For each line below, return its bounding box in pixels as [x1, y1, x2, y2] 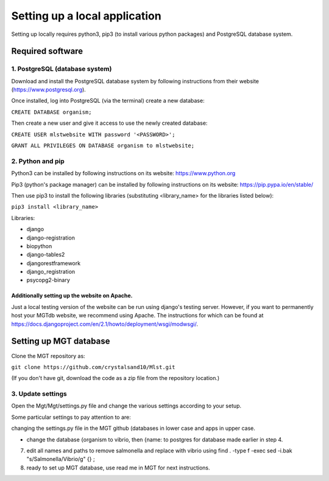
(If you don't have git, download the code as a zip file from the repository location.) [11, 375, 220, 382]
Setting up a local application [11, 9, 161, 22]
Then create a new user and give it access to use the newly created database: [11, 119, 208, 127]
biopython [26, 242, 52, 249]
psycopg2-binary [26, 277, 70, 284]
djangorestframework [26, 259, 81, 267]
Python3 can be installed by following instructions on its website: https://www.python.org [11, 170, 236, 177]
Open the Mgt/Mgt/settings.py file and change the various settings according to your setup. [11, 402, 242, 410]
